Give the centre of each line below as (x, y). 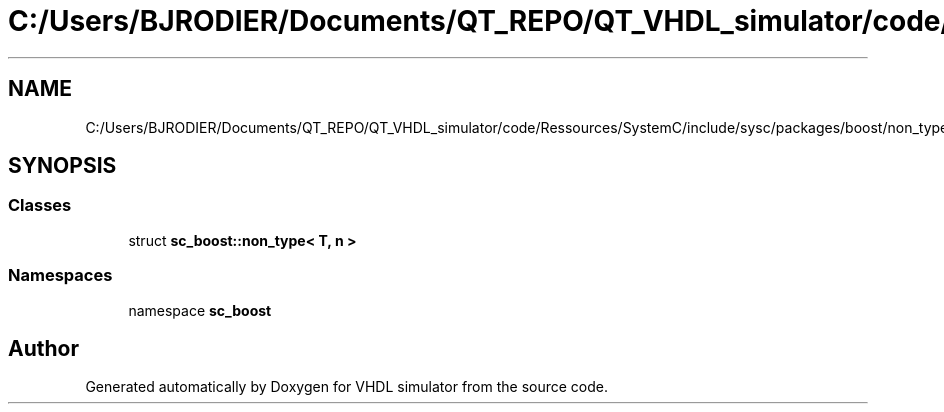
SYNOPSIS (62, 166)
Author (43, 348)
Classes (40, 205)
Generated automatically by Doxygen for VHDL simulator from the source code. (347, 387)
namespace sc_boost (200, 310)
